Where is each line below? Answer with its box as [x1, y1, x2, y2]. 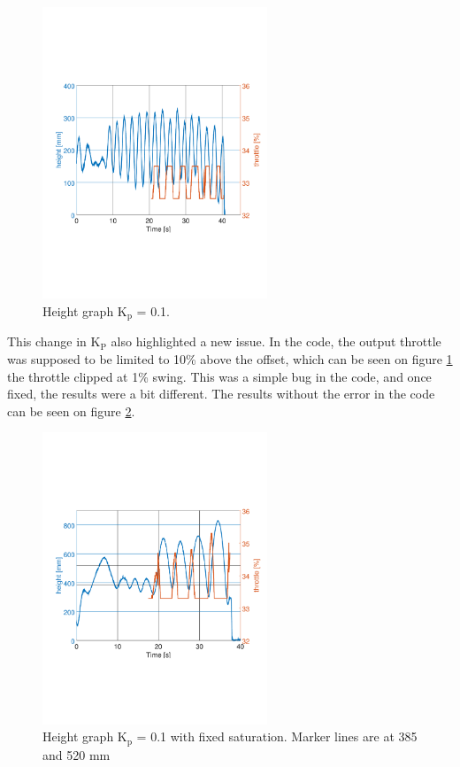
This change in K [7, 332, 101, 351]
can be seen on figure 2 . [7, 401, 135, 420]
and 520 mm [42, 745, 111, 763]
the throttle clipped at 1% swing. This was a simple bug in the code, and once [7, 367, 432, 385]
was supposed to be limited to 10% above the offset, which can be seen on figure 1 [7, 349, 453, 368]
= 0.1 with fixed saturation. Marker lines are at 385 [136, 727, 418, 746]
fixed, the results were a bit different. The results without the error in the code [7, 384, 435, 403]
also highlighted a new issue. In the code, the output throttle [111, 332, 441, 351]
